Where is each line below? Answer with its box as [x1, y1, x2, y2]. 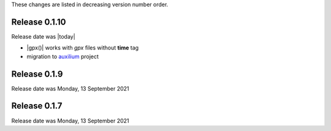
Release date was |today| [11, 32, 76, 40]
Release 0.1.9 [11, 69, 63, 79]
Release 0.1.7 [11, 101, 63, 111]
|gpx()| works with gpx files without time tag [26, 44, 139, 51]
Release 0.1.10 [11, 17, 66, 27]
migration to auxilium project [26, 53, 99, 60]
